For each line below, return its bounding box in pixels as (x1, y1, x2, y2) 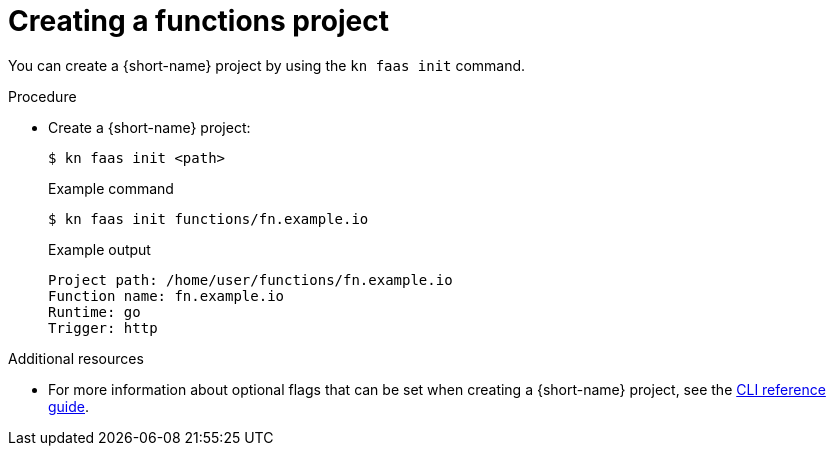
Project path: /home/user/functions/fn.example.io (48, 271, 453, 288)
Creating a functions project (8, 4, 389, 38)
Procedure (8, 87, 77, 105)
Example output (48, 240, 151, 258)
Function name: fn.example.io (48, 287, 285, 304)
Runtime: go (48, 303, 141, 320)
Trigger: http (48, 319, 158, 336)
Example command (48, 179, 174, 197)
